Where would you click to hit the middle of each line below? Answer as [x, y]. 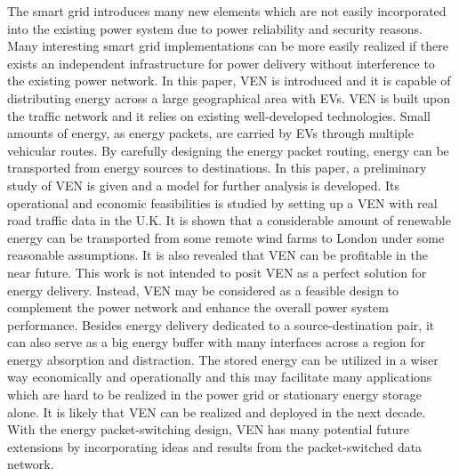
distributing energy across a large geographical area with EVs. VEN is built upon [229, 97]
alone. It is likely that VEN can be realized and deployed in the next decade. [217, 411]
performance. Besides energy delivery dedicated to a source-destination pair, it [221, 324]
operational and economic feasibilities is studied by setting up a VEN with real [222, 202]
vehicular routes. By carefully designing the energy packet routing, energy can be [228, 150]
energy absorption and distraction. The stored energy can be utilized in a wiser [223, 359]
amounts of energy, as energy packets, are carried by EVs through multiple [210, 133]
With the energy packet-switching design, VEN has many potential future [209, 429]
